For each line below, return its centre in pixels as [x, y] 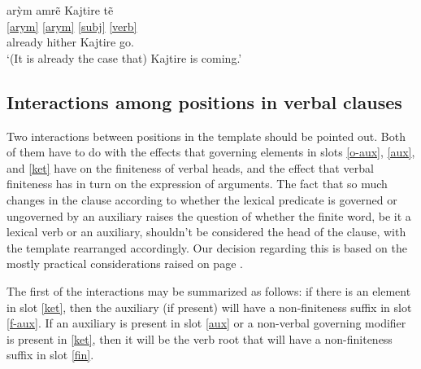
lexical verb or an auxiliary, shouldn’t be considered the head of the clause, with [206, 232]
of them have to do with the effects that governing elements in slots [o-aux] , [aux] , [211, 152]
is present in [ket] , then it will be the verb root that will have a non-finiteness [200, 338]
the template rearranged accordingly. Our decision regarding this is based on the [207, 247]
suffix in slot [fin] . [50, 355]
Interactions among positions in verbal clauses [204, 101]
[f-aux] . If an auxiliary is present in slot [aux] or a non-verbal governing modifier [206, 323]
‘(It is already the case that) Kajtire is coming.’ [124, 57]
